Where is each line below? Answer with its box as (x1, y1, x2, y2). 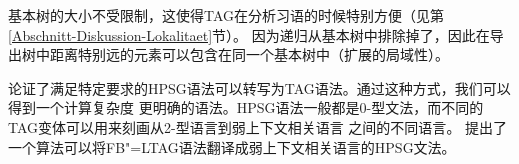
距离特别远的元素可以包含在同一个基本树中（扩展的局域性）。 (49, 44, 449, 65)
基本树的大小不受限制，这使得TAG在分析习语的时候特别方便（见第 (8, 5, 445, 25)
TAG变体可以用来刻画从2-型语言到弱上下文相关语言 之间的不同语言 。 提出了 (8, 116, 508, 137)
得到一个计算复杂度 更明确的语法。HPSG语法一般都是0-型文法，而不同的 (8, 97, 484, 118)
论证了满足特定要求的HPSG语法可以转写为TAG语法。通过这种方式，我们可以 (8, 77, 511, 98)
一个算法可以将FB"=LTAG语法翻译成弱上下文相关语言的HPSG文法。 (8, 136, 456, 157)
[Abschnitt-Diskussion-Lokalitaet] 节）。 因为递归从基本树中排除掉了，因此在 (8, 24, 490, 45)
